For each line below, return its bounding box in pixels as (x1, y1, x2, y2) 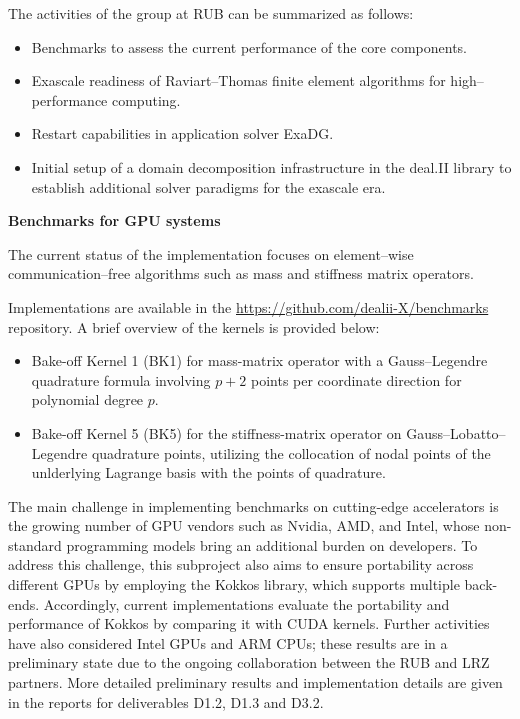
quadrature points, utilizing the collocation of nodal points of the (91, 442, 491, 463)
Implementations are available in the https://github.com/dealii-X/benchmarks (8, 296, 489, 317)
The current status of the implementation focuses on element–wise (8, 243, 414, 264)
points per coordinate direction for (250, 369, 462, 390)
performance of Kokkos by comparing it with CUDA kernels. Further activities (8, 613, 490, 634)
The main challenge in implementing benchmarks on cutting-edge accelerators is (8, 495, 499, 516)
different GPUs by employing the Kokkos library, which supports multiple (8, 574, 460, 595)
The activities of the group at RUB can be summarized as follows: (8, 3, 414, 23)
